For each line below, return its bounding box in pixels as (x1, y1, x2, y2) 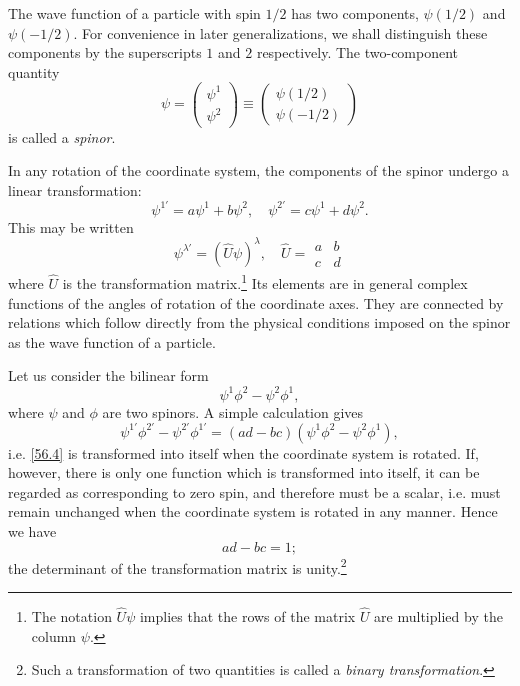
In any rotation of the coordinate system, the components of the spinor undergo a (8, 160, 509, 181)
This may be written (8, 216, 134, 237)
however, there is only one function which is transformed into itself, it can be (8, 462, 480, 483)
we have (8, 521, 57, 541)
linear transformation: (8, 179, 142, 200)
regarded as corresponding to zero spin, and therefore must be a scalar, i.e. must (8, 481, 501, 502)
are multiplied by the (374, 606, 503, 627)
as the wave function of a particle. (8, 331, 216, 352)
